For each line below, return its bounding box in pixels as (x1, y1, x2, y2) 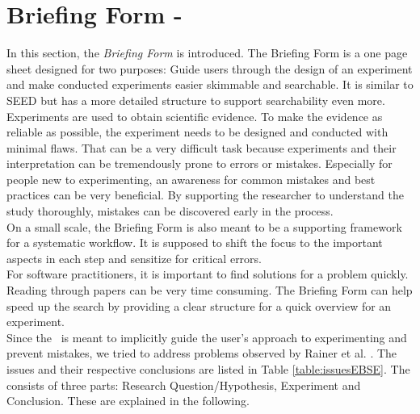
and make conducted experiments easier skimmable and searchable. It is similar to (6, 76, 414, 93)
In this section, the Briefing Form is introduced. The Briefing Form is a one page (6, 44, 408, 61)
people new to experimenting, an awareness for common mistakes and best (6, 170, 376, 187)
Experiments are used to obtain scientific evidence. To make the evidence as (6, 107, 383, 124)
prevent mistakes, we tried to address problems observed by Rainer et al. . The (6, 345, 397, 362)
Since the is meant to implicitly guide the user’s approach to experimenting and (6, 328, 407, 345)
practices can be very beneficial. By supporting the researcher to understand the (6, 186, 404, 203)
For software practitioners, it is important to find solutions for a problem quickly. (6, 266, 409, 282)
